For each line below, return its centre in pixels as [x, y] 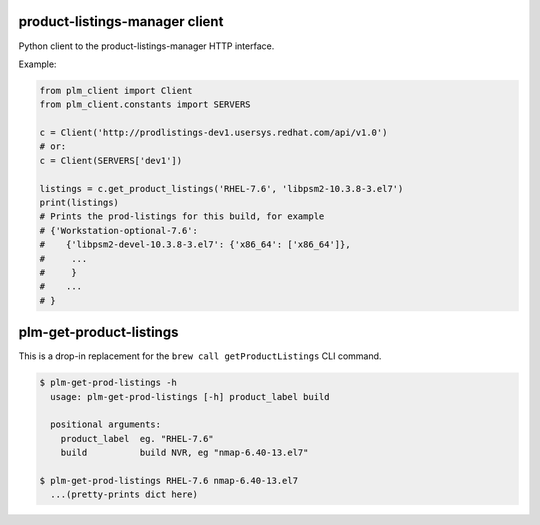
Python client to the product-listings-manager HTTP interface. [146, 46]
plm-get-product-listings [98, 332]
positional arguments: [106, 424]
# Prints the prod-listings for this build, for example [182, 216]
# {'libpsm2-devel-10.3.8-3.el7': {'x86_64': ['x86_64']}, [195, 244]
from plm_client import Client [116, 90]
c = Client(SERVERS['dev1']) [111, 160]
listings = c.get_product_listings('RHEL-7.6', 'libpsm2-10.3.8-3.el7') [221, 188]
